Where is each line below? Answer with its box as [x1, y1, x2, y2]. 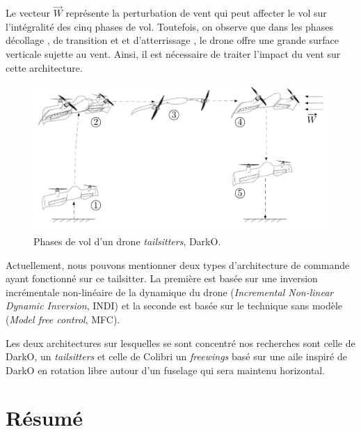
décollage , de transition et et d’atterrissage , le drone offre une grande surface [6, 33, 339, 47]
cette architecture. [6, 60, 83, 75]
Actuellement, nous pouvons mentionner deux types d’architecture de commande [6, 257, 350, 272]
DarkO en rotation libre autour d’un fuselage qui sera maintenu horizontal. [6, 362, 326, 377]
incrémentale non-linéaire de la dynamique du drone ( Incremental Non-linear [6, 284, 334, 299]
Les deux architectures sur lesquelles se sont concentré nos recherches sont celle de [6, 335, 355, 350]
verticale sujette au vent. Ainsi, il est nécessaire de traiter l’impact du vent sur [6, 47, 341, 61]
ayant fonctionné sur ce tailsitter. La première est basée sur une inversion [6, 271, 318, 286]
